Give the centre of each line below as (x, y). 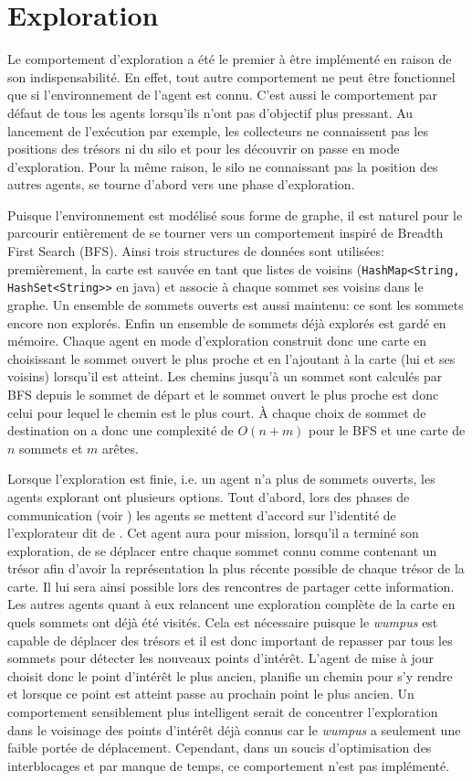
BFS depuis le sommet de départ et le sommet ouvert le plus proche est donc (223, 394)
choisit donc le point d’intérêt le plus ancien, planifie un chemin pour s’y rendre (230, 675)
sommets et (51, 448)
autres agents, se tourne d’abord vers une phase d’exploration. (181, 184)
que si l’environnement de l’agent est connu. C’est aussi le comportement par (223, 95)
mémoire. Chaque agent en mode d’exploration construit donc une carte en (217, 341)
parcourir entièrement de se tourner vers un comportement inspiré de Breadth (226, 233)
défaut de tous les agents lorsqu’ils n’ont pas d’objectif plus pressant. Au (210, 112)
